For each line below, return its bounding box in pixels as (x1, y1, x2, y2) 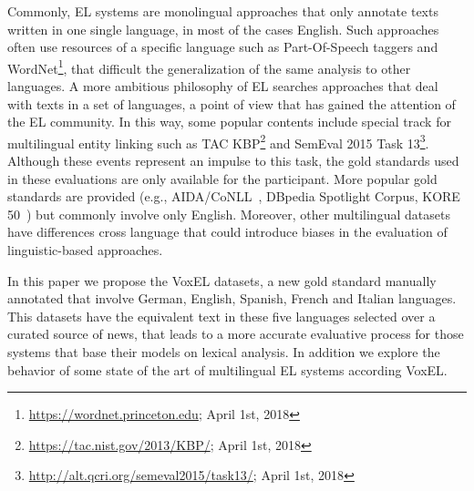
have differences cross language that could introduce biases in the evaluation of (7, 222, 448, 241)
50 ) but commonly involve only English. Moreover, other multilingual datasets (7, 204, 450, 223)
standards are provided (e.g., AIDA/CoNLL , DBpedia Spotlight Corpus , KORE (7, 187, 460, 206)
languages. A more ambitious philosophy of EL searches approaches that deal (7, 77, 438, 96)
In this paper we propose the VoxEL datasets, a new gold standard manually (7, 271, 437, 290)
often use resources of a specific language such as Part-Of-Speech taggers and (7, 37, 438, 56)
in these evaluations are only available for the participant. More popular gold (7, 169, 438, 188)
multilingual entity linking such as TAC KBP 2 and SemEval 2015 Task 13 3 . (7, 130, 429, 152)
